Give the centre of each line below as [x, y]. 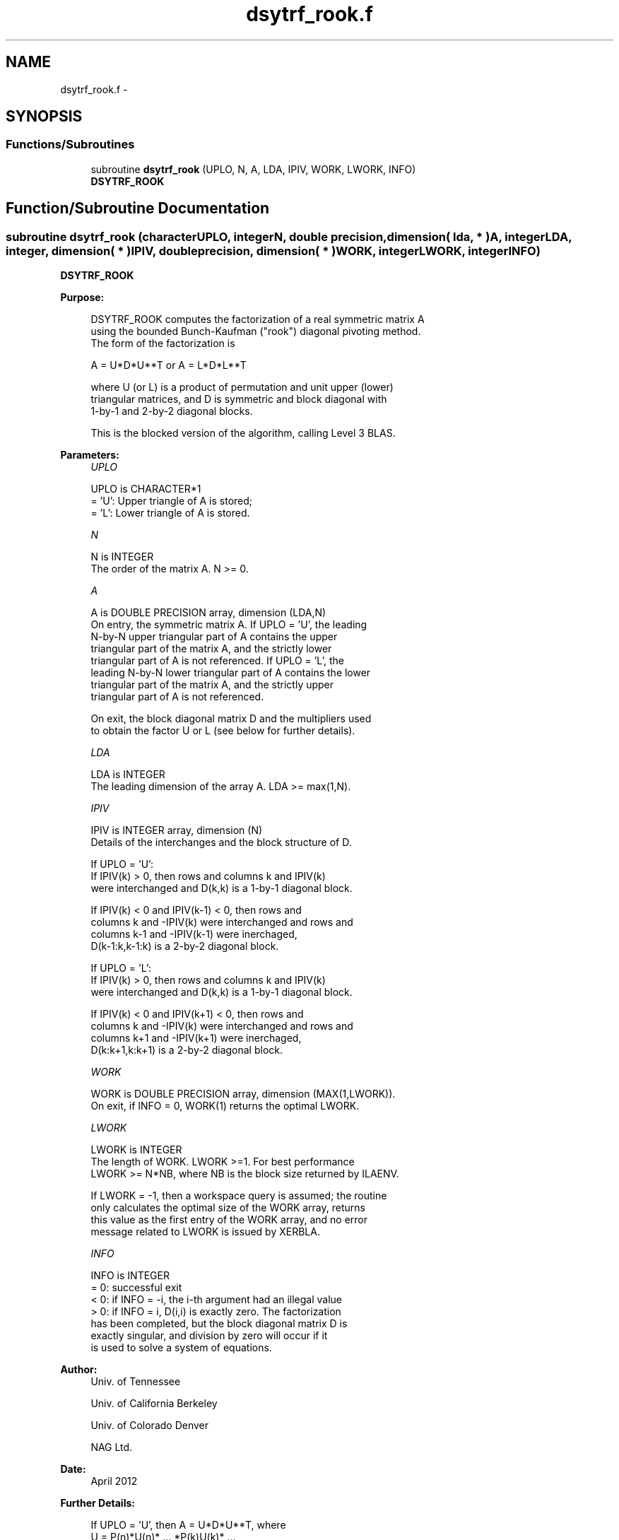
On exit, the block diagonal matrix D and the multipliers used [231, 719]
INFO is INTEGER [130, 1276]
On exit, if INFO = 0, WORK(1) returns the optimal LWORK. [225, 1106]
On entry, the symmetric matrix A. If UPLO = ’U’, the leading [229, 625]
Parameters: [90, 455]
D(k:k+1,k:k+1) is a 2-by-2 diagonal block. [187, 1050]
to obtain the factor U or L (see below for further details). [223, 731]
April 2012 [114, 1481]
